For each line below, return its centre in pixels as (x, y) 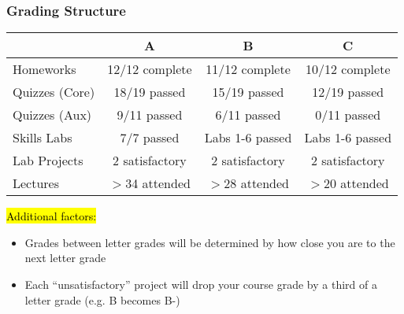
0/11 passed (348, 115)
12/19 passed (348, 92)
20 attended (356, 183)
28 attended (257, 183)
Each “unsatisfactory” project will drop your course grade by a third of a (201, 284)
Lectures (36, 183)
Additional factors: (52, 216)
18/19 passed (150, 92)
